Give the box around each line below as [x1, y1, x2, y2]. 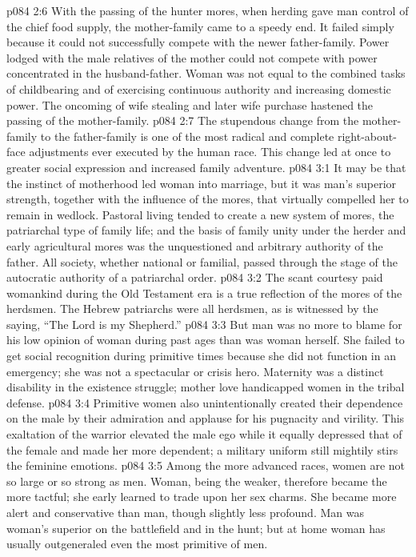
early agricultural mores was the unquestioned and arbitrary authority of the [6, 237, 383, 254]
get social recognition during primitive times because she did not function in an [6, 347, 396, 364]
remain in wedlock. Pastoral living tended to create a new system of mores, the [6, 206, 394, 222]
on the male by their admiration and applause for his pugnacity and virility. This [6, 410, 405, 427]
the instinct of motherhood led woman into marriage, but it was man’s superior [6, 174, 397, 191]
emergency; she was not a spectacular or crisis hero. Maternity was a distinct [6, 363, 384, 379]
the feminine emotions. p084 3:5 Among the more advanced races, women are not [6, 457, 405, 474]
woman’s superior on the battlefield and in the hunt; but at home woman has [6, 519, 386, 536]
